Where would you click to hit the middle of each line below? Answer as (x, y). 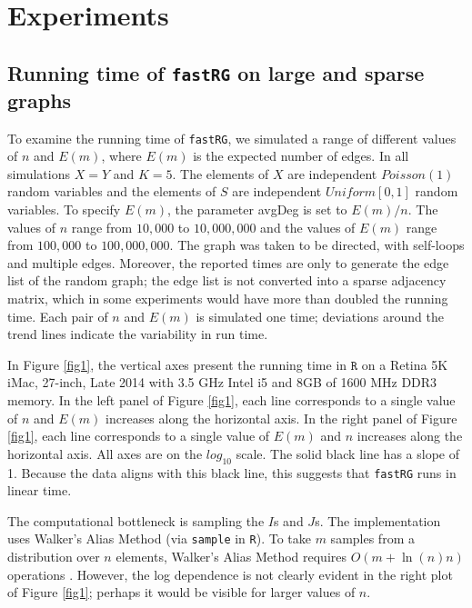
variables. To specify (64, 209)
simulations (39, 173)
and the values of (308, 227)
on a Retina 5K (405, 364)
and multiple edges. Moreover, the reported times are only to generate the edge (228, 262)
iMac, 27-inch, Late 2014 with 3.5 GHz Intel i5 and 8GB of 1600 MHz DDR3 (222, 382)
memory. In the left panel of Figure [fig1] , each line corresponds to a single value (231, 399)
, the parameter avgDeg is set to (257, 209)
